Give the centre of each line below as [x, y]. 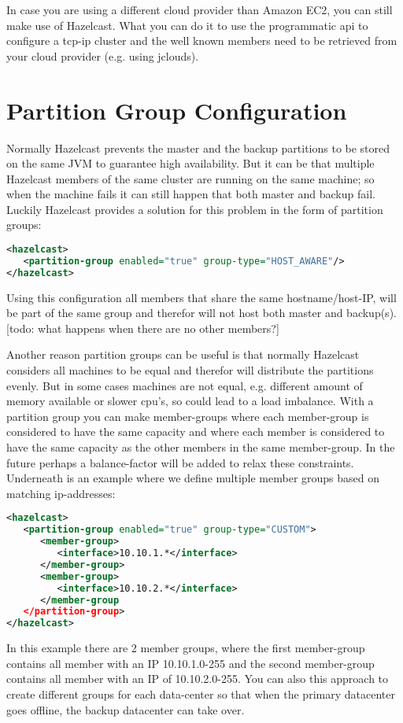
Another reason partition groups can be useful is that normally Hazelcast [183, 354]
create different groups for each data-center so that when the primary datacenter [201, 693]
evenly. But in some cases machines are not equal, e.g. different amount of [185, 385]
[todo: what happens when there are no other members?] [143, 328]
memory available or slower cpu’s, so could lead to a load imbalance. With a [190, 401]
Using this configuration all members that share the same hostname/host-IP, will [201, 297]
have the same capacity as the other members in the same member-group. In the [201, 447]
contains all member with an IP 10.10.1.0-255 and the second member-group [190, 663]
